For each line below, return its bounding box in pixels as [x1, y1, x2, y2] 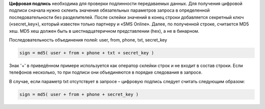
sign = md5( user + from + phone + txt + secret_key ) [19, 50, 154, 56]
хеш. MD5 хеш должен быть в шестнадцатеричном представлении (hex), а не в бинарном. [9, 28, 200, 34]
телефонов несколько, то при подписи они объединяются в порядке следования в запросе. [9, 69, 203, 75]
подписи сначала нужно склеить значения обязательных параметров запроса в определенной [9, 7, 210, 13]
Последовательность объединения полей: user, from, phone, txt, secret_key [9, 37, 167, 43]
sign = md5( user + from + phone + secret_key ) [19, 91, 139, 97]
